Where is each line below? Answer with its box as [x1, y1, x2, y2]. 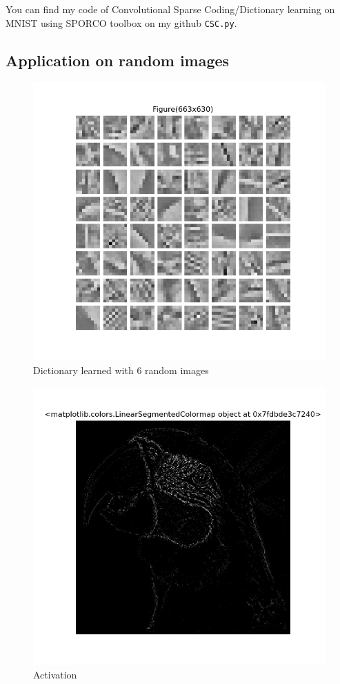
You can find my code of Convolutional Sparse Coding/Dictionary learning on [6, 2, 335, 16]
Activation [33, 667, 77, 682]
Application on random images [6, 49, 230, 70]
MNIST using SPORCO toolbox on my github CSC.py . [6, 15, 237, 30]
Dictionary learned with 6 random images [33, 362, 209, 377]
